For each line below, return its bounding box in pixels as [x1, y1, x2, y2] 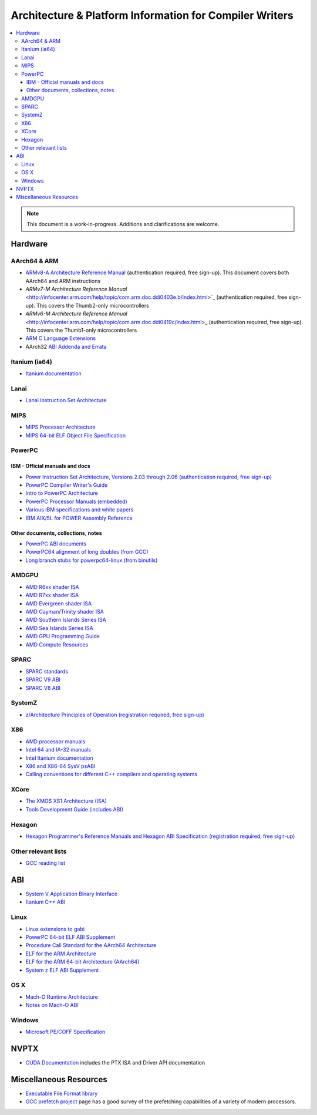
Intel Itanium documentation [25, 754, 93, 762]
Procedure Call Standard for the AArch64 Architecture [25, 942, 157, 949]
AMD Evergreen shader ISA [25, 599, 92, 607]
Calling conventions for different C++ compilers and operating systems [25, 771, 198, 778]
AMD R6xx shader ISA [25, 583, 79, 590]
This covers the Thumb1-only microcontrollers [25, 326, 137, 334]
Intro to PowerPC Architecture [25, 490, 98, 497]
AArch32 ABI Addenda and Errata [25, 343, 107, 350]
